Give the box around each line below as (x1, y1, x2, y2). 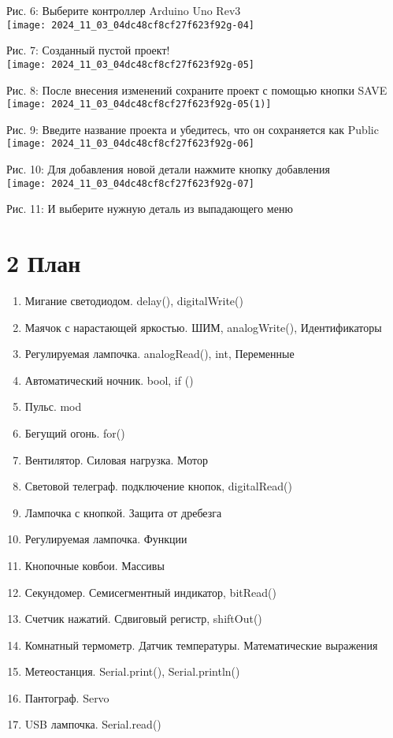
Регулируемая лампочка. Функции (24, 531, 187, 547)
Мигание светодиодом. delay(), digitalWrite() (24, 292, 243, 308)
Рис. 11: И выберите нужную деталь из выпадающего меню (6, 200, 293, 217)
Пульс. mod (24, 398, 82, 415)
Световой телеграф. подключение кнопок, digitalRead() (24, 478, 292, 494)
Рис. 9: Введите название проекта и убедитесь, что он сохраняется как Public (6, 121, 379, 137)
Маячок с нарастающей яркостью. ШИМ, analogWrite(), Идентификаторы (24, 319, 382, 335)
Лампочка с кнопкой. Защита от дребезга (24, 504, 222, 520)
